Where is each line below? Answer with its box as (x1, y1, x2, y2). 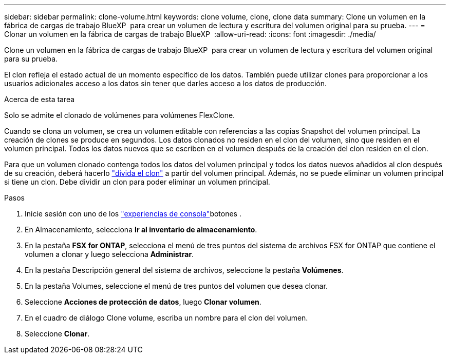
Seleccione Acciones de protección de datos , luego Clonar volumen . (25, 297, 261, 306)
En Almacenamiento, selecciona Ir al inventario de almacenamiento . (25, 225, 257, 234)
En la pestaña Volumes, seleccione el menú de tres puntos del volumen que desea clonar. (25, 282, 328, 290)
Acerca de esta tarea (4, 95, 75, 104)
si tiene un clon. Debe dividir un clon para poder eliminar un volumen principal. (4, 177, 270, 186)
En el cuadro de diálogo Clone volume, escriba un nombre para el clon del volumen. (25, 313, 308, 322)
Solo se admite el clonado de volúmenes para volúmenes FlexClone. (4, 111, 235, 120)
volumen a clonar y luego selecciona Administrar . (25, 250, 194, 258)
